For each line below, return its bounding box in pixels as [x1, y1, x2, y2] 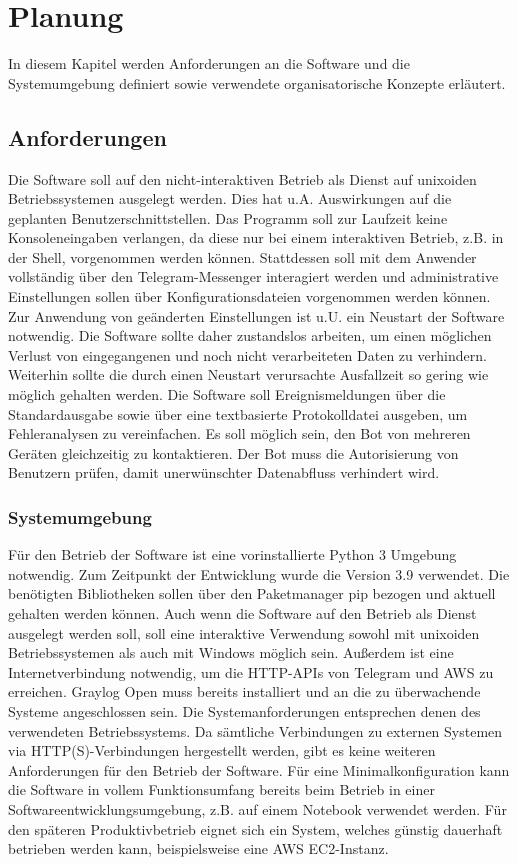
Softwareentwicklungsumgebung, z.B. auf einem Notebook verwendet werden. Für [8, 798, 507, 819]
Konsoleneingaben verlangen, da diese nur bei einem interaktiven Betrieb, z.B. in [8, 227, 504, 248]
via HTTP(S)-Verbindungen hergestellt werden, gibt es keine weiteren [8, 740, 436, 761]
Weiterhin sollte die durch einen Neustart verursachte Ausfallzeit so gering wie [8, 364, 489, 385]
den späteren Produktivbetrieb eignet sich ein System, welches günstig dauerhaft [8, 818, 503, 839]
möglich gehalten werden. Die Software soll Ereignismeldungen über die [8, 384, 446, 405]
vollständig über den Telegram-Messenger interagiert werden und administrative [8, 266, 499, 287]
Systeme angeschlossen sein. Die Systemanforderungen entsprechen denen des [8, 700, 481, 721]
